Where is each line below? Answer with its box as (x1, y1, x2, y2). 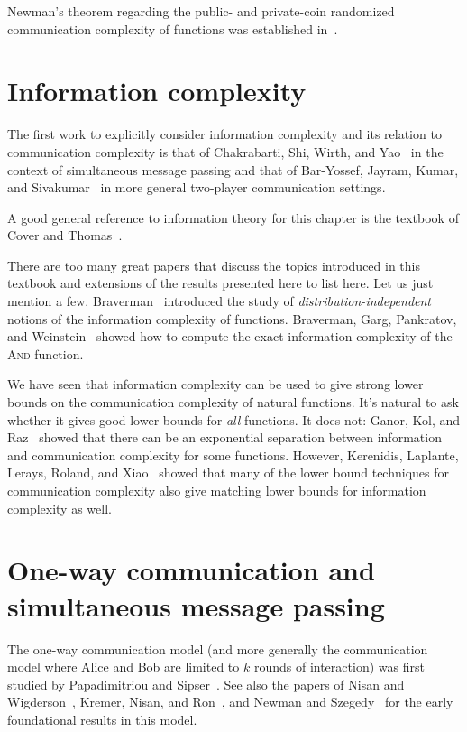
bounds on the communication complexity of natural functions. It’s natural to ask (7, 393, 459, 412)
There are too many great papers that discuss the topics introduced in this (7, 255, 420, 274)
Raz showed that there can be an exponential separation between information (7, 428, 442, 447)
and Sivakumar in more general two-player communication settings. (7, 178, 386, 197)
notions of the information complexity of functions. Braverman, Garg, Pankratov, (7, 309, 457, 328)
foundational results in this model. (7, 709, 197, 728)
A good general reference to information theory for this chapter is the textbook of (7, 208, 459, 227)
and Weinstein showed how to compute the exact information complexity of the (7, 327, 453, 346)
